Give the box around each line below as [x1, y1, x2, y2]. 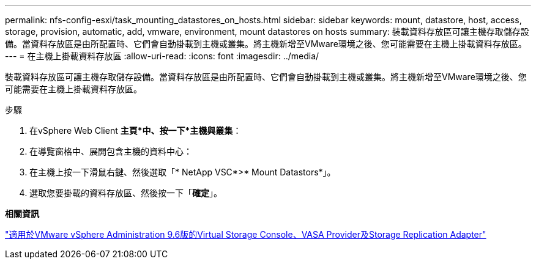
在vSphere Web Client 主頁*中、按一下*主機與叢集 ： [29, 125, 242, 136]
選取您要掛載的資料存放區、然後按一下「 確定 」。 [29, 188, 222, 198]
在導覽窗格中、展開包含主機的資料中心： [29, 146, 192, 156]
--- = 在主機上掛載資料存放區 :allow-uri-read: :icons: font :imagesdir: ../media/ [5, 51, 319, 61]
